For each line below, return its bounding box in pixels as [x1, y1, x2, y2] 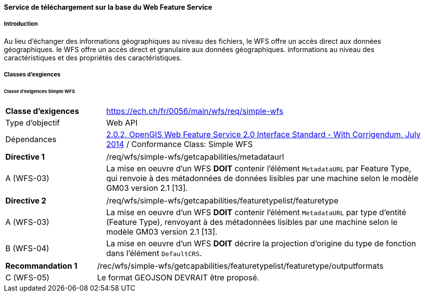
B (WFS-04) [5, 243, 49, 253]
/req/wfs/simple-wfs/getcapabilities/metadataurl [106, 151, 284, 162]
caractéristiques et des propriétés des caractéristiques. [4, 53, 182, 62]
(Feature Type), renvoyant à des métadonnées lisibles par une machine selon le [106, 217, 398, 227]
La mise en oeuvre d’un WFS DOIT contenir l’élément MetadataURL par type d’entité [106, 207, 406, 217]
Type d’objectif [5, 117, 60, 128]
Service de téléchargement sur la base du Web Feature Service [4, 3, 212, 11]
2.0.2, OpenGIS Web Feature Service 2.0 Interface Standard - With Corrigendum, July [106, 129, 421, 139]
